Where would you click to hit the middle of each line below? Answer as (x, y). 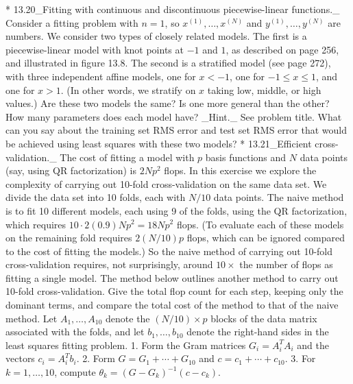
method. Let (32, 318)
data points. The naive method (279, 197)
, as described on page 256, (282, 49)
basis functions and (246, 157)
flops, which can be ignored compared (266, 238)
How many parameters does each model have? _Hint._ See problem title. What (174, 116)
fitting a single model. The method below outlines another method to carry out (172, 277)
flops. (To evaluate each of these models (260, 224)
